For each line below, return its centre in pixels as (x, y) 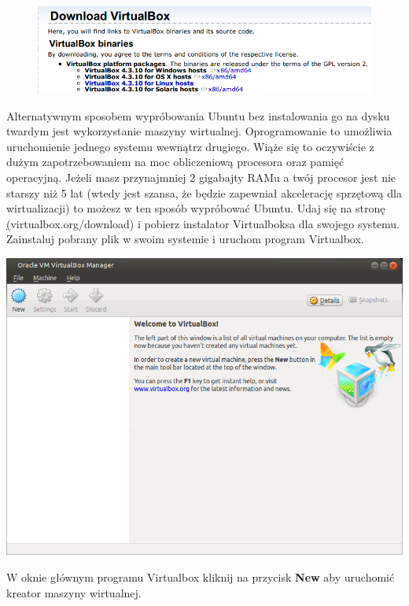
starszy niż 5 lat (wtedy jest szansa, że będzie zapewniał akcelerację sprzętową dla (204, 192)
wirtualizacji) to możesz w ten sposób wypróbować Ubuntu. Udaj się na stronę (196, 208)
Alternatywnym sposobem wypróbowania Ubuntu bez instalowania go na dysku (198, 115)
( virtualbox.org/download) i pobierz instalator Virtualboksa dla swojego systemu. (203, 223)
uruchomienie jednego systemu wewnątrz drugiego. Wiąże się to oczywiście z (190, 146)
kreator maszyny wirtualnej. (74, 592)
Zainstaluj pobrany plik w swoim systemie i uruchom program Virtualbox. (185, 239)
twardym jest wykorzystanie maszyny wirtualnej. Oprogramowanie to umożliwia (199, 131)
